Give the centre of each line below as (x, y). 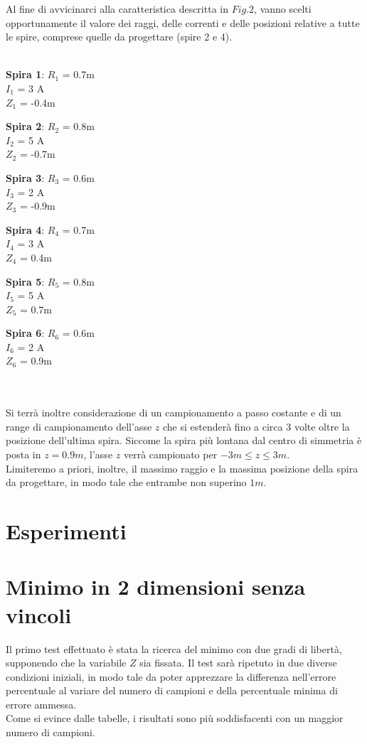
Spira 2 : (25, 126)
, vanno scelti (283, 9)
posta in (23, 454)
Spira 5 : (25, 281)
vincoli (39, 614)
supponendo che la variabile (66, 663)
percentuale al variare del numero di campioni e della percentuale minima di (172, 690)
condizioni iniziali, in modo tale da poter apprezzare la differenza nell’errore (171, 676)
